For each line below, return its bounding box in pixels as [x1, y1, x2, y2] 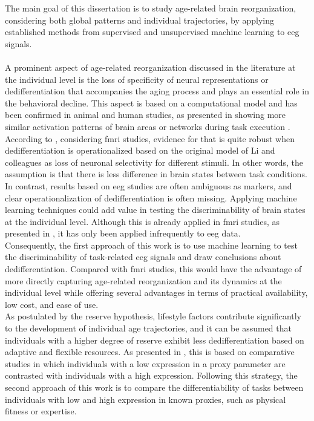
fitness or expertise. [5, 405, 77, 417]
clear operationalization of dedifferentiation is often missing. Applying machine [5, 191, 297, 204]
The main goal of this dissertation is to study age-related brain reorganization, [5, 2, 296, 14]
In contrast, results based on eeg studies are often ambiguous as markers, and [5, 179, 292, 192]
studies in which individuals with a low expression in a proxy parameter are [5, 357, 286, 370]
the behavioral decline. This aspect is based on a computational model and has [5, 96, 298, 109]
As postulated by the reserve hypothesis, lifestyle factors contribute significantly [5, 310, 301, 322]
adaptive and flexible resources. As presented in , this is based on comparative [5, 345, 295, 358]
